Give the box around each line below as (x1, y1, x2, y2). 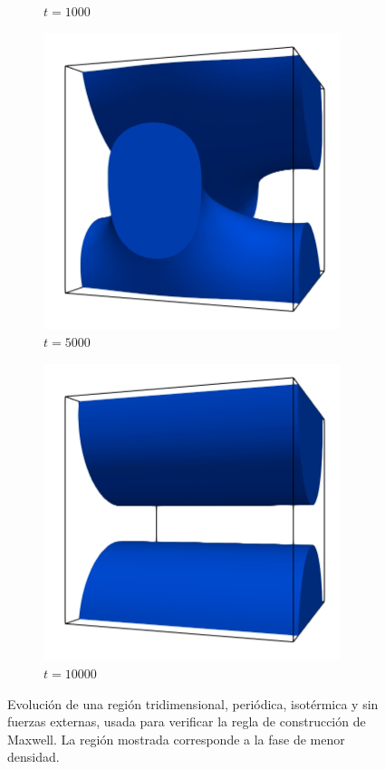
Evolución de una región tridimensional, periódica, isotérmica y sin (7, 694, 379, 713)
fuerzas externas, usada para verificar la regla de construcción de (7, 712, 366, 731)
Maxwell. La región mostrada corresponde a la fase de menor (7, 729, 345, 748)
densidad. (7, 747, 60, 766)
